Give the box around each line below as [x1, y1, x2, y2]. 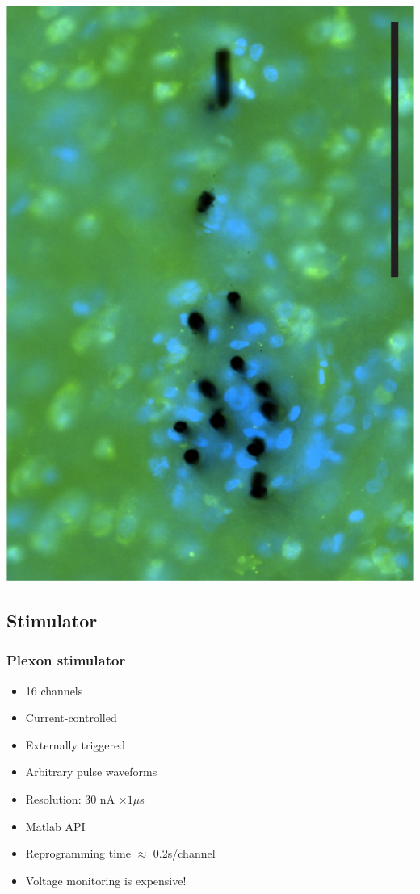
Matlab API [25, 817, 86, 834]
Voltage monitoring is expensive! [25, 871, 187, 888]
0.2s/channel [153, 845, 216, 862]
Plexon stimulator [6, 650, 126, 670]
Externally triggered [25, 736, 126, 753]
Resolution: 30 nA [25, 790, 115, 807]
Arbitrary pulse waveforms [25, 763, 157, 780]
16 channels [25, 682, 83, 699]
